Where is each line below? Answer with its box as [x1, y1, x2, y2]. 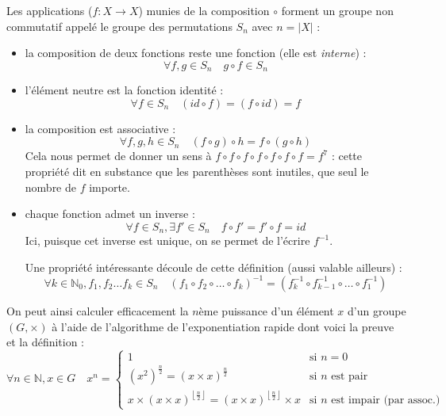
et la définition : [6, 334, 85, 350]
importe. [89, 178, 130, 195]
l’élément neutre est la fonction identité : [25, 82, 224, 98]
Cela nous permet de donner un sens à [25, 147, 212, 164]
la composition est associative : [25, 120, 176, 136]
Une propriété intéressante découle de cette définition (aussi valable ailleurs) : [25, 258, 402, 275]
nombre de [25, 178, 77, 195]
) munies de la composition [138, 2, 270, 18]
